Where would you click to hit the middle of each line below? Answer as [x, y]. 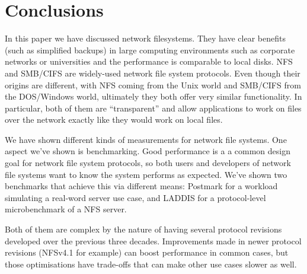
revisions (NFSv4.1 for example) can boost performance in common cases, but [147, 252]
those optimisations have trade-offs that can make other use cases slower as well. [151, 264]
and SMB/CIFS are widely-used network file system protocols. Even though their [153, 73]
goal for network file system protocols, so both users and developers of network [148, 163]
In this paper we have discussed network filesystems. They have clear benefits [145, 38]
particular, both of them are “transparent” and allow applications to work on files [153, 108]
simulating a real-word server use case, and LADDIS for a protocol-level [135, 197]
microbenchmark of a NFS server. [66, 209]
